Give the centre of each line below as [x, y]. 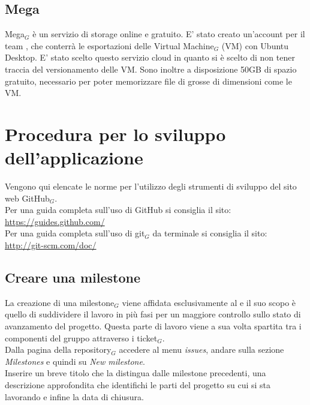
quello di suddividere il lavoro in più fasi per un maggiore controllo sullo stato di [153, 314]
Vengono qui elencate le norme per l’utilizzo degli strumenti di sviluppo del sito [151, 186]
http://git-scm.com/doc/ [51, 245]
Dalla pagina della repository [58, 349]
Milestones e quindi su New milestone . [75, 361]
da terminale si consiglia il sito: [210, 233]
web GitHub [27, 198]
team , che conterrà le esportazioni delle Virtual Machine [109, 45]
